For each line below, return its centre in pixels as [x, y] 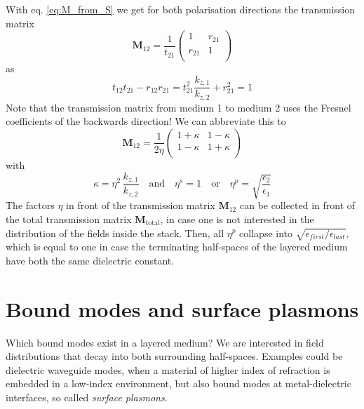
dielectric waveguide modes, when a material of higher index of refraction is [168, 369]
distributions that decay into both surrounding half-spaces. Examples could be [174, 356]
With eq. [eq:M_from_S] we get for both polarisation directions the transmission [181, 9]
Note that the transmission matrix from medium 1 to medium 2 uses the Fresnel [178, 107]
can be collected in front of [297, 205]
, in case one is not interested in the [237, 219]
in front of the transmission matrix [141, 205]
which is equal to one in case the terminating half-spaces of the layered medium [177, 247]
